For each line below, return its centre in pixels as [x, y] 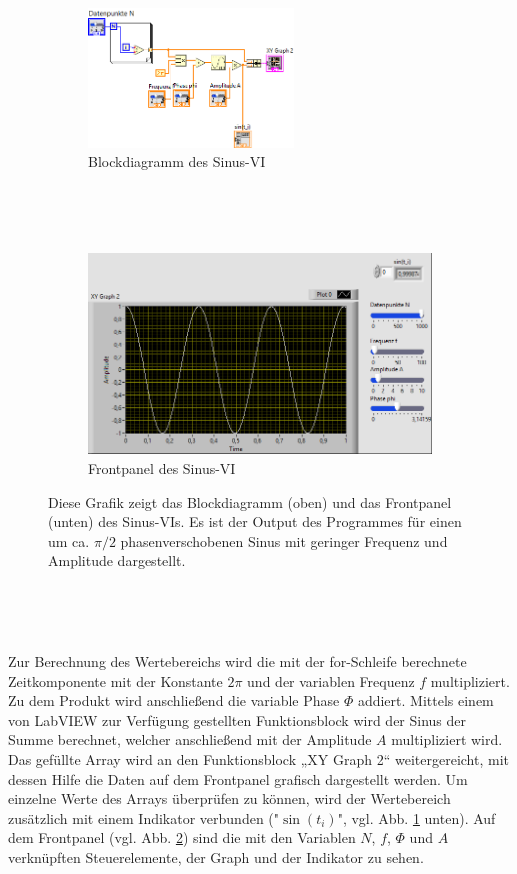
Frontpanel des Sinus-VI [162, 467]
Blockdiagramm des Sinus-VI [177, 161]
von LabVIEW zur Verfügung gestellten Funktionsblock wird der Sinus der [237, 719]
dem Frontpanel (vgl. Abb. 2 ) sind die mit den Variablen [182, 837]
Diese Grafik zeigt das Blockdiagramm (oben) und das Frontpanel [250, 501]
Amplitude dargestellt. [117, 560]
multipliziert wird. [447, 739]
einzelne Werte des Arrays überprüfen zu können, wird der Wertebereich [229, 798]
